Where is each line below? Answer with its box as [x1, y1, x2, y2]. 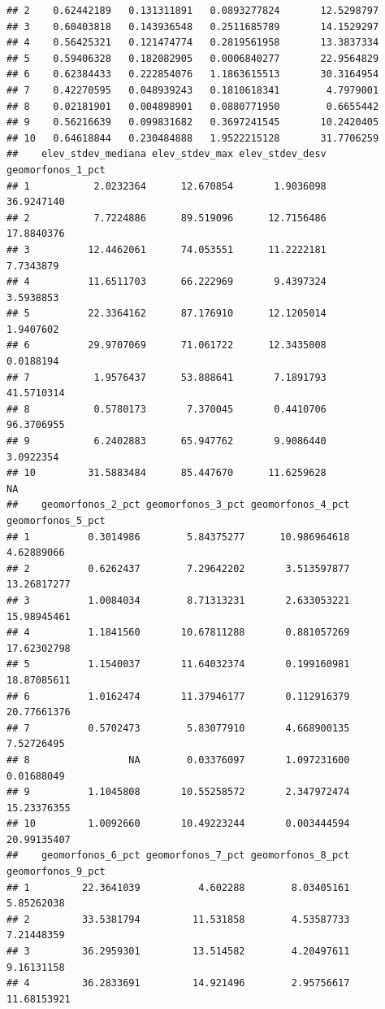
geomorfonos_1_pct [6, 164, 106, 176]
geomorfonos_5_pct [6, 515, 106, 526]
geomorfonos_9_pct [6, 866, 106, 878]
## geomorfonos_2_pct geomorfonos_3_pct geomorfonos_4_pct [6, 499, 350, 511]
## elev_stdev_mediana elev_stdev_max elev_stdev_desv [6, 148, 327, 160]
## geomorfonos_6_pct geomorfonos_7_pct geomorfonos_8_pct [6, 850, 350, 862]
